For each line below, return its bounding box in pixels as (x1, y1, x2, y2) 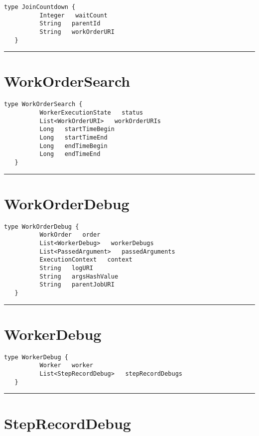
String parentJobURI (39, 281, 115, 289)
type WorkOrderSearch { (4, 101, 83, 108)
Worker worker (39, 362, 93, 369)
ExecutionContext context (39, 256, 132, 264)
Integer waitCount (39, 11, 108, 19)
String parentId (39, 20, 101, 27)
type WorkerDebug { (4, 353, 68, 361)
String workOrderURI (39, 28, 115, 35)
